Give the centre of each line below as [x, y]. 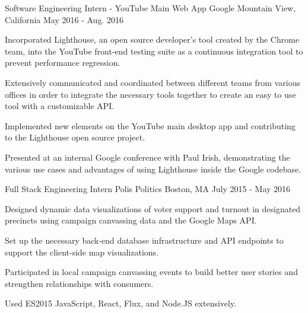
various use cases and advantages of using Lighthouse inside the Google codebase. [153, 169]
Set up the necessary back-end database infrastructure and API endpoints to [144, 240]
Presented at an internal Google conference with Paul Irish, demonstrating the [147, 157]
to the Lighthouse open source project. [75, 137]
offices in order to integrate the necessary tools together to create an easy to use [150, 94]
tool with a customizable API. [60, 106]
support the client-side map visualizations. [82, 252]
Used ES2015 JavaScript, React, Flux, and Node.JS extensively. [121, 303]
